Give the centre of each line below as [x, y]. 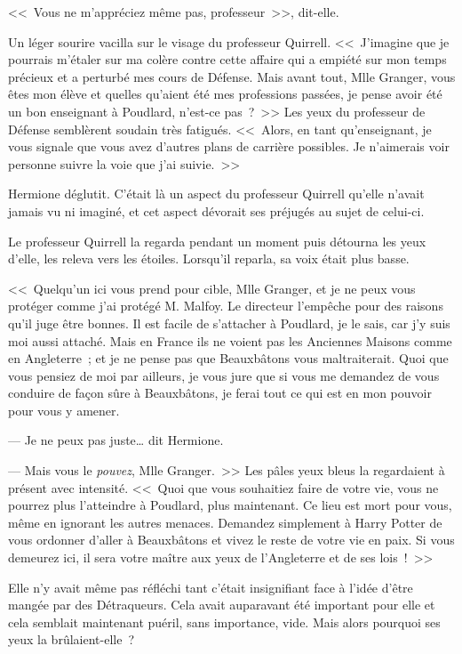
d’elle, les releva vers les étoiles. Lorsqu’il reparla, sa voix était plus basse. [209, 258]
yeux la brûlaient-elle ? [71, 639]
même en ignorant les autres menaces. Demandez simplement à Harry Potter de [225, 522]
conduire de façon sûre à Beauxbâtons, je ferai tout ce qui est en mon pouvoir [220, 393]
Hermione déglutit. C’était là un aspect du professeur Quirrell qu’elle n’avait [216, 194]
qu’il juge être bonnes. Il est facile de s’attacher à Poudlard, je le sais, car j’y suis [229, 323]
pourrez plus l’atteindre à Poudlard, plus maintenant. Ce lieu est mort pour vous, [230, 505]
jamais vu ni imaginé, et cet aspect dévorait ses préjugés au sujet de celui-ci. [216, 210]
